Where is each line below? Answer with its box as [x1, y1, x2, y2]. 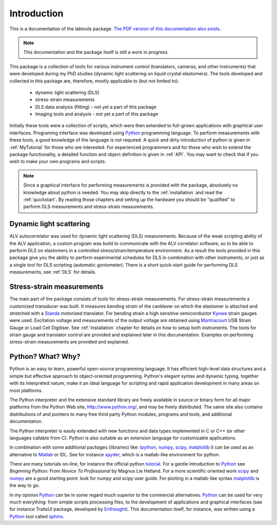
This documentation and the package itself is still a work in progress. [23, 49, 169, 55]
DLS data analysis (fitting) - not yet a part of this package [35, 104, 156, 110]
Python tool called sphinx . [9, 513, 65, 519]
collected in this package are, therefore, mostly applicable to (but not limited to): [9, 77, 179, 84]
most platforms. [9, 387, 43, 393]
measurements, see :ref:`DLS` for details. [9, 269, 96, 275]
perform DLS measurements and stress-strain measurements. [23, 204, 154, 210]
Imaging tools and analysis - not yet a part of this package [35, 111, 159, 117]
